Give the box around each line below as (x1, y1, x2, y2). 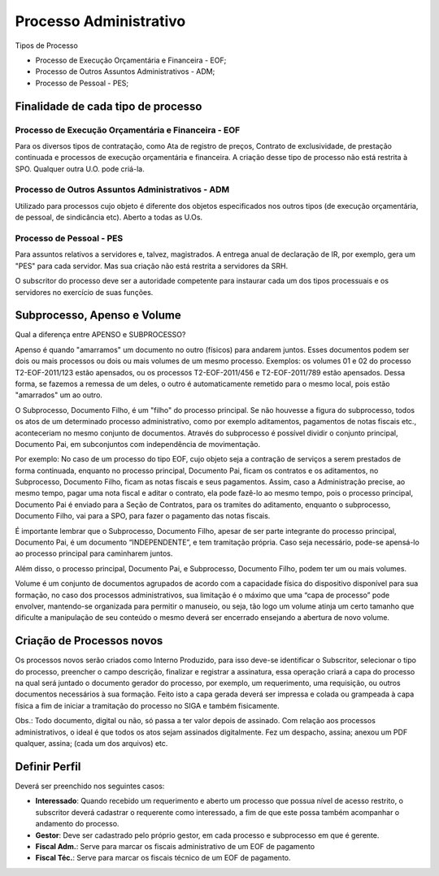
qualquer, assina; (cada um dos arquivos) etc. (15, 739, 168, 748)
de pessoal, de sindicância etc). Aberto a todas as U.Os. (15, 212, 203, 223)
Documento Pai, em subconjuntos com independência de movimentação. (15, 439, 260, 449)
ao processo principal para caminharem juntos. (15, 549, 173, 558)
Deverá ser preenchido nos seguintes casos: (15, 781, 165, 791)
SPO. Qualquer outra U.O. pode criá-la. (15, 163, 146, 174)
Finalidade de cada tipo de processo (15, 99, 202, 113)
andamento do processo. (35, 819, 120, 829)
